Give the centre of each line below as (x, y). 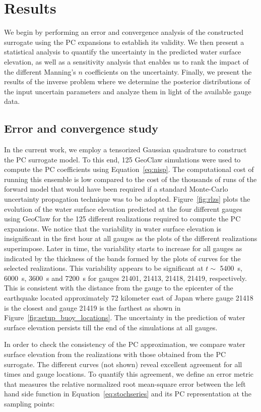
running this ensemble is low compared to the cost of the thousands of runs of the (130, 179)
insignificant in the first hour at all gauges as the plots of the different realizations (131, 238)
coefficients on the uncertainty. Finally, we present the (168, 71)
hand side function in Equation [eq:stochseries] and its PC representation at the (128, 394)
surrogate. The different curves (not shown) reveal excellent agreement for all (123, 364)
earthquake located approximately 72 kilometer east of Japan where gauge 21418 (129, 297)
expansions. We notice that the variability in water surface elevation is (113, 228)
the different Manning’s (40, 71)
